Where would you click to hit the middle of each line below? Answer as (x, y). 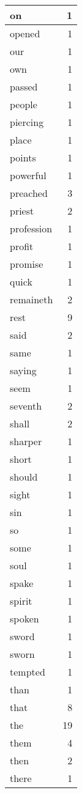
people (24, 104)
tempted (28, 672)
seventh (26, 406)
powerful (28, 175)
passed (24, 87)
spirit (21, 601)
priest (22, 211)
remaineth (32, 299)
